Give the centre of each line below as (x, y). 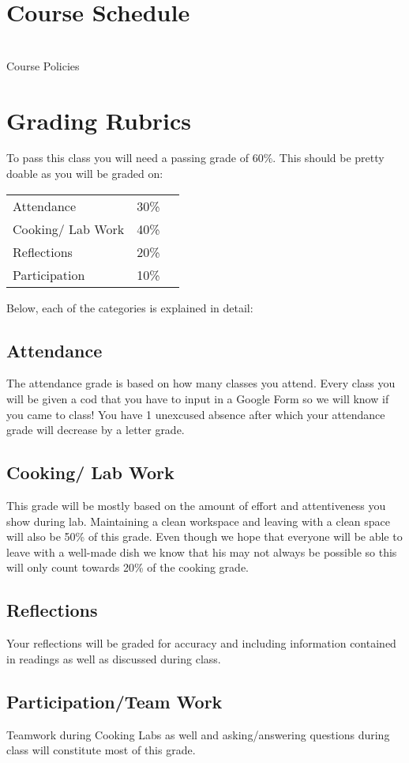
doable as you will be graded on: (85, 174)
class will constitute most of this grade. (101, 750)
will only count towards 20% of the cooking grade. (128, 567)
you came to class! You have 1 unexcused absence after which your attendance (196, 414)
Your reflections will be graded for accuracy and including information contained (201, 643)
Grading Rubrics (99, 120)
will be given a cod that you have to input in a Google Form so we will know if (198, 399)
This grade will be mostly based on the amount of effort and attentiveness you (196, 505)
